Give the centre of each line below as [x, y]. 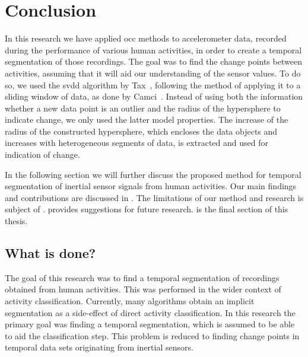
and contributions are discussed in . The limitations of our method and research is [154, 197]
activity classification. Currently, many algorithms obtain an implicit [130, 301]
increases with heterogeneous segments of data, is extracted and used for [136, 143]
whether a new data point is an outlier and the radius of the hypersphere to [143, 108]
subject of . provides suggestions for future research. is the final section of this [147, 209]
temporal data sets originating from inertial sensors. [99, 347]
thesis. [16, 221]
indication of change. [42, 154]
